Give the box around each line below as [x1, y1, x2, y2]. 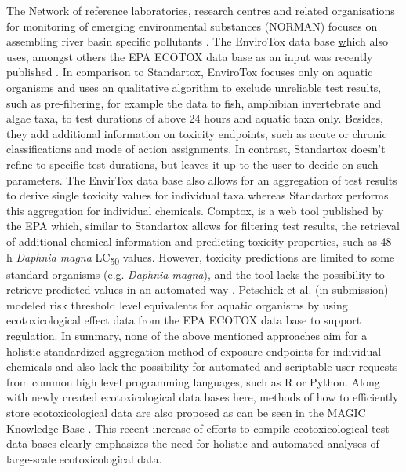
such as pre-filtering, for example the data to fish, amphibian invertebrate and [6, 94, 382, 111]
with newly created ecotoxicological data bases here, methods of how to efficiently [6, 389, 399, 405]
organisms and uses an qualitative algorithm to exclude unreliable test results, [6, 79, 382, 95]
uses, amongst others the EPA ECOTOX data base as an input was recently [6, 48, 373, 64]
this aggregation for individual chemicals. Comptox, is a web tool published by [6, 202, 384, 218]
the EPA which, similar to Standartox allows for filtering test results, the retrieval [6, 218, 400, 234]
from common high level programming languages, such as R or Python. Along [6, 373, 380, 390]
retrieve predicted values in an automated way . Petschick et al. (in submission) [6, 281, 389, 298]
